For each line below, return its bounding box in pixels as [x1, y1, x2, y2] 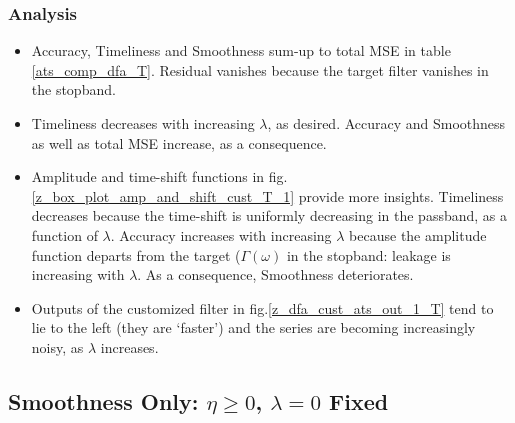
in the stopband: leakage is [286, 244, 451, 265]
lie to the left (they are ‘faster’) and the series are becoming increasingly [31, 317, 476, 338]
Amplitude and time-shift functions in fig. [31, 166, 288, 187]
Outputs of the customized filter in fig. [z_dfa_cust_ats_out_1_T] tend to [31, 297, 494, 318]
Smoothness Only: [8, 385, 199, 416]
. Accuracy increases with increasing [110, 224, 332, 245]
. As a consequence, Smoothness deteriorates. [137, 264, 414, 285]
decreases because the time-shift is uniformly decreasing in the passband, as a [31, 205, 508, 226]
